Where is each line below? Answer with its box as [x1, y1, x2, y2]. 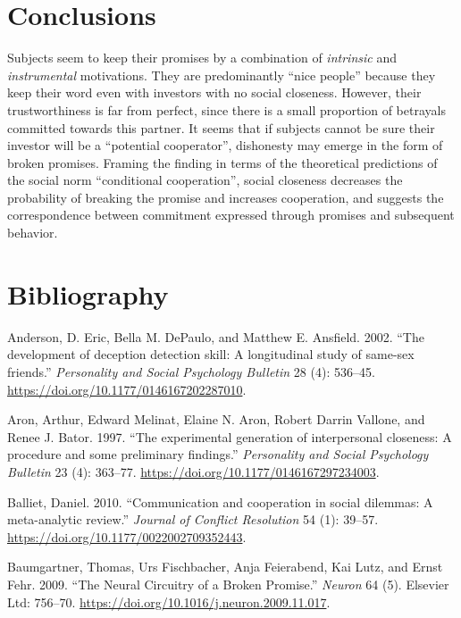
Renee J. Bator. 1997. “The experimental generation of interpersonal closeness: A [7, 427, 452, 446]
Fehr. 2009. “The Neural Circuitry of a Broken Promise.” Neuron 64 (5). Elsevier [7, 574, 449, 593]
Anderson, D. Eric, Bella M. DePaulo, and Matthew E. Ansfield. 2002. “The [7, 327, 424, 346]
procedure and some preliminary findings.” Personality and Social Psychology [7, 445, 429, 463]
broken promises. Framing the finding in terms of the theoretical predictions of [7, 153, 438, 171]
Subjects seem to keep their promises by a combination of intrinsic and [7, 48, 397, 67]
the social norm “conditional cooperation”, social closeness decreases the [7, 171, 403, 189]
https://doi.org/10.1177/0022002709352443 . [7, 527, 247, 546]
